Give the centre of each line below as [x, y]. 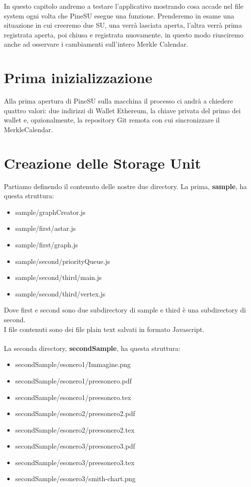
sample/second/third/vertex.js [60, 293]
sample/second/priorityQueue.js [63, 261]
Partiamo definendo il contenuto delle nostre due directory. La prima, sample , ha [125, 186]
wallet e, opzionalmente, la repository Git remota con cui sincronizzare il [112, 120]
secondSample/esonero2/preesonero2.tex [75, 429]
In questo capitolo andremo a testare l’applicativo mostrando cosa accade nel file [124, 6]
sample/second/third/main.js [58, 277]
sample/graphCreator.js [50, 212]
